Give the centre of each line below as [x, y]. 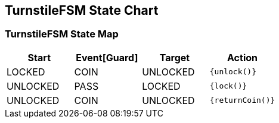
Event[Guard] [107, 57]
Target [175, 57]
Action [242, 57]
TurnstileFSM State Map [62, 34]
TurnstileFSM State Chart [82, 10]
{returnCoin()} [242, 100]
